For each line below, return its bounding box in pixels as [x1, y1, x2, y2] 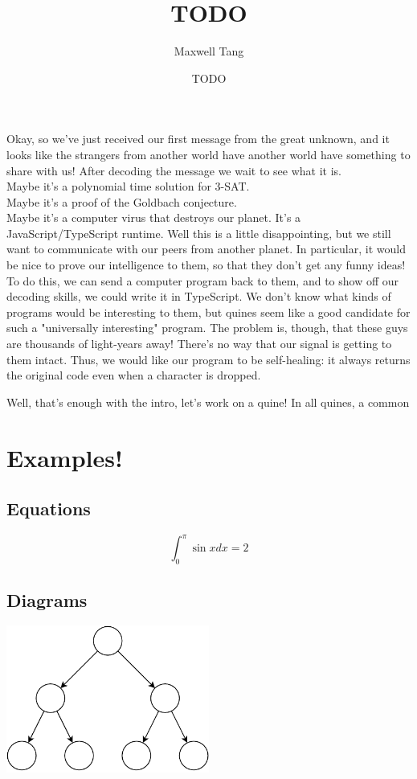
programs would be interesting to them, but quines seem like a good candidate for [6, 303, 411, 320]
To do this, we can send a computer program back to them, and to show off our [6, 272, 399, 289]
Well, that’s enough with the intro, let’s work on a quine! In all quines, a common [6, 393, 410, 410]
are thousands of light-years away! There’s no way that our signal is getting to [6, 335, 392, 352]
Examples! [6, 441, 123, 474]
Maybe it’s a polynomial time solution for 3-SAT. [6, 178, 250, 195]
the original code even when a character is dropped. [6, 367, 261, 383]
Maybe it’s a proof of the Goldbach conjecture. [6, 193, 237, 210]
